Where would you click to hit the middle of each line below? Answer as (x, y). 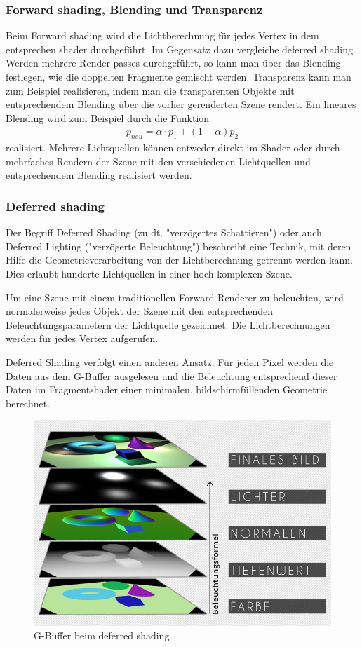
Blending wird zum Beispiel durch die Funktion (108, 117)
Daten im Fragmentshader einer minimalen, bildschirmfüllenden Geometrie (167, 389)
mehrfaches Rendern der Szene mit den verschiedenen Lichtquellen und (158, 161)
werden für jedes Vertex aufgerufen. (82, 338)
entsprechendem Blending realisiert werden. (99, 175)
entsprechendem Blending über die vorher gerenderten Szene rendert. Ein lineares (181, 104)
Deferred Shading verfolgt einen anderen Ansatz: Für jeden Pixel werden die (170, 361)
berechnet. (28, 403)
